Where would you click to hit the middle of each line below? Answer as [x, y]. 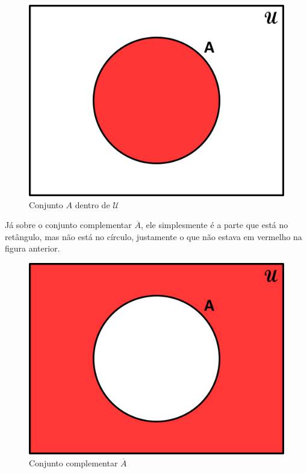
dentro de [92, 204]
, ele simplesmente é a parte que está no [214, 225]
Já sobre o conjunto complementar [68, 225]
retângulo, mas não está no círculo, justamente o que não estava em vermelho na [153, 236]
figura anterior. [33, 248]
